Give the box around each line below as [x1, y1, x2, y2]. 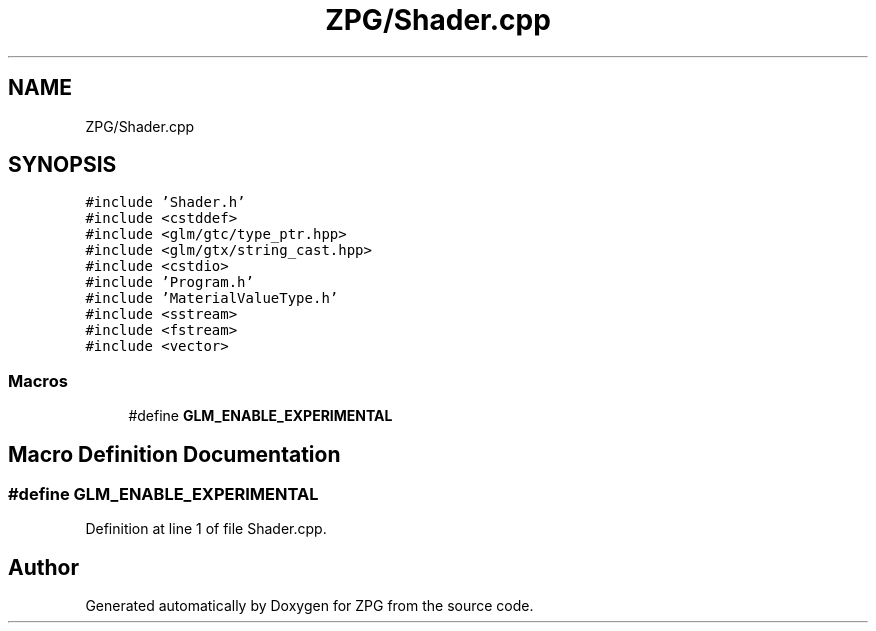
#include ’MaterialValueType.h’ [85, 290, 339, 307]
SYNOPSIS [8, 152, 117, 178]
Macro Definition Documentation [8, 441, 341, 467]
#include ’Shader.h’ [85, 194, 246, 211]
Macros [8, 370, 68, 391]
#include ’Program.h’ [85, 274, 254, 291]
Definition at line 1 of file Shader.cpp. [85, 520, 327, 538]
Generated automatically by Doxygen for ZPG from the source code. [85, 597, 534, 615]
